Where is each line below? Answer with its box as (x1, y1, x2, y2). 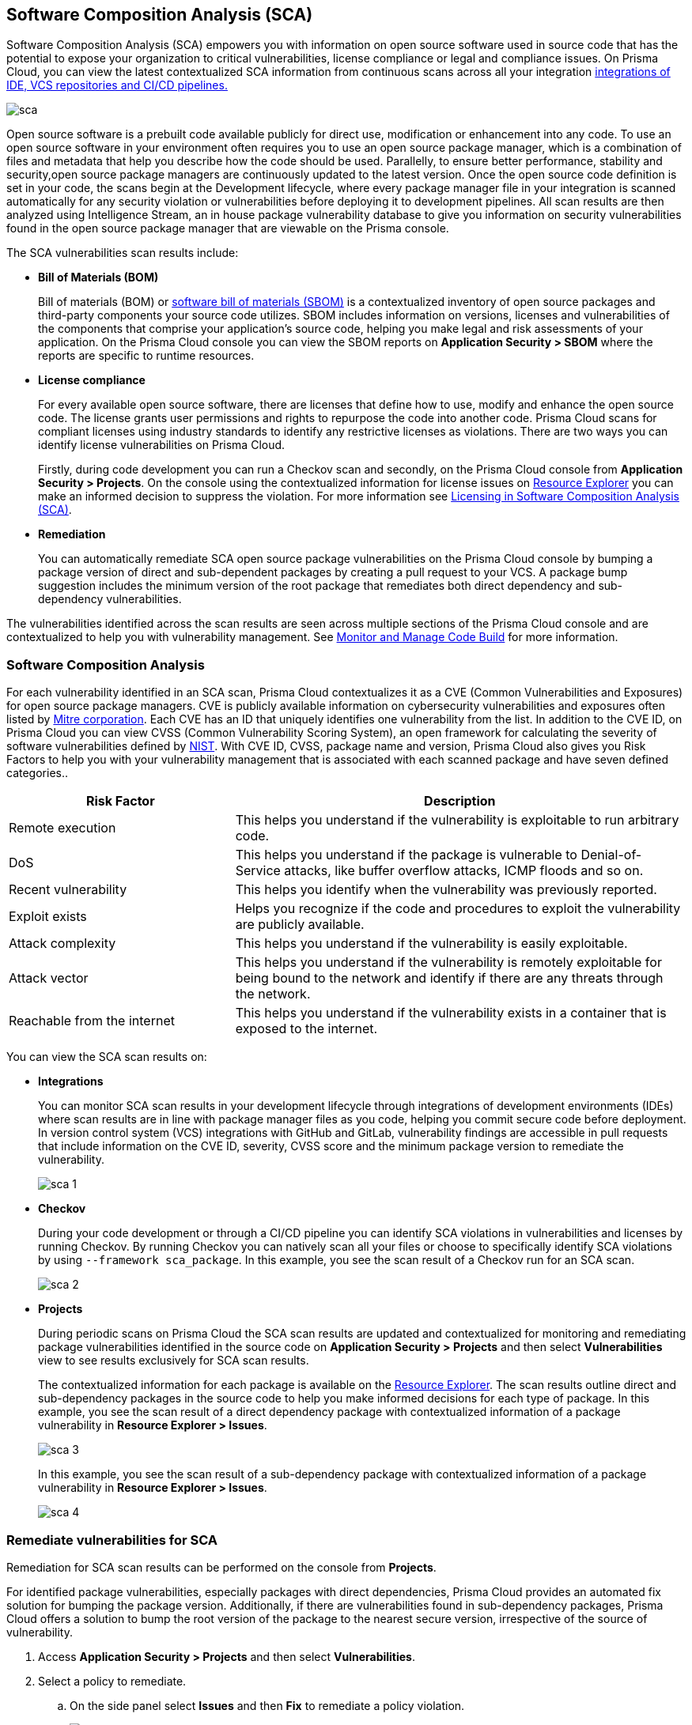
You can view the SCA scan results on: (6, 1050, 207, 1064)
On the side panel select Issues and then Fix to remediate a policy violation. (70, 1698, 465, 1712)
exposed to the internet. (235, 1021, 378, 1037)
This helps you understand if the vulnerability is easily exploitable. (235, 935, 628, 952)
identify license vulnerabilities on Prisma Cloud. (38, 438, 285, 452)
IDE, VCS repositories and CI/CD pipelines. (6, 78, 228, 92)
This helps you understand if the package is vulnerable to (235, 847, 577, 863)
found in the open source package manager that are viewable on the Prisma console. (6, 221, 449, 236)
